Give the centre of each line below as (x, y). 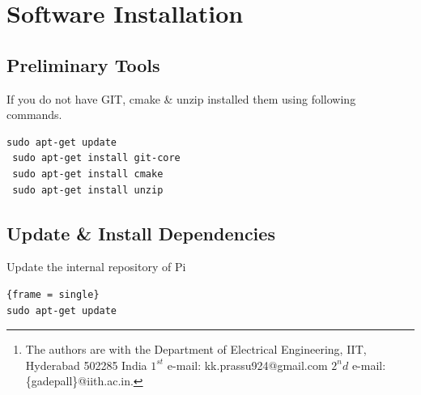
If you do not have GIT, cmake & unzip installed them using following (181, 98)
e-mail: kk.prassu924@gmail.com (247, 365)
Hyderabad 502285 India (86, 365)
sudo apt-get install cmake (88, 174)
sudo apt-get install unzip (88, 190)
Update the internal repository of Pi (96, 267)
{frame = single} (53, 294)
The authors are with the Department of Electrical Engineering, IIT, (196, 349)
